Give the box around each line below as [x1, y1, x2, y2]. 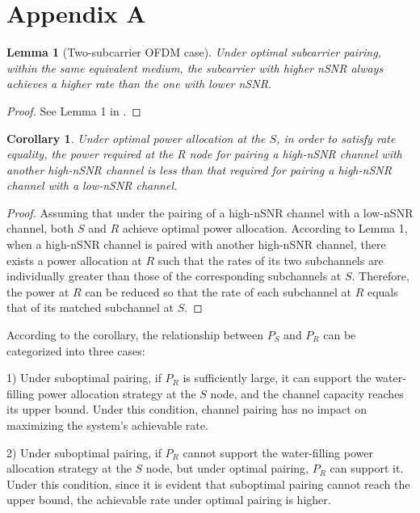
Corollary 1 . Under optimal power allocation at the [6, 129, 266, 146]
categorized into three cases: [6, 342, 145, 359]
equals [367, 283, 398, 300]
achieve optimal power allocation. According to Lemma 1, [122, 220, 408, 237]
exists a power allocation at [6, 251, 142, 268]
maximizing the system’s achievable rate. [6, 417, 208, 433]
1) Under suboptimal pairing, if [6, 369, 162, 386]
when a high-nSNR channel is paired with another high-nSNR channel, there [6, 236, 386, 253]
